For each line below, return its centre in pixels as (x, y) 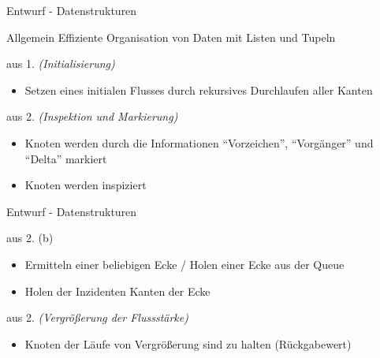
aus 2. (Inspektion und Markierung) (92, 116)
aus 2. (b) (30, 238)
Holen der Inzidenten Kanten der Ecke (117, 291)
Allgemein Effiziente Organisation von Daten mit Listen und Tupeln (171, 37)
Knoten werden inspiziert (86, 185)
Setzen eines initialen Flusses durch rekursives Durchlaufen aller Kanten (199, 89)
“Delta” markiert (66, 158)
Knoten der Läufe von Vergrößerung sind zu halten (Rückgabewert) (188, 343)
